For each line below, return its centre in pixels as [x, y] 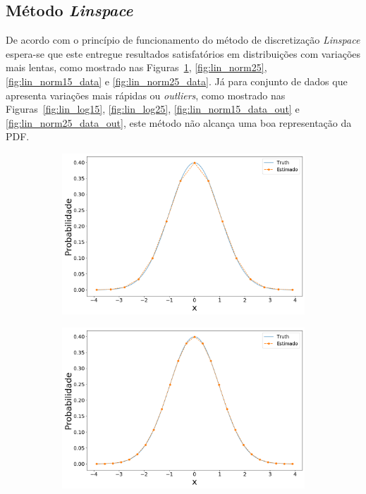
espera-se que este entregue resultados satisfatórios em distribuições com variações [183, 53]
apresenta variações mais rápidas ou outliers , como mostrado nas [146, 95]
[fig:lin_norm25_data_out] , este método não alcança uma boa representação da [179, 122]
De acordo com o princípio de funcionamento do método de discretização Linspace [183, 40]
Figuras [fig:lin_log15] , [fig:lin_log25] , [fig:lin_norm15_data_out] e [153, 109]
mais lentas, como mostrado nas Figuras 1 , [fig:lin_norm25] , [136, 67]
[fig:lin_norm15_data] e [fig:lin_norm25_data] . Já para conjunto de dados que [177, 81]
